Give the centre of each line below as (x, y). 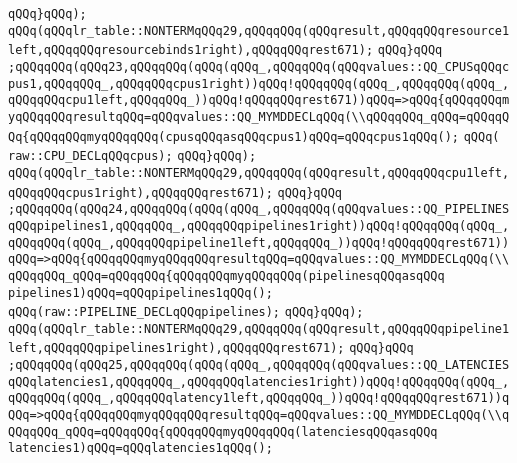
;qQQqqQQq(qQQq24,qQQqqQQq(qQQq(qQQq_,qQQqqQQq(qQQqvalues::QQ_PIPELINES (259, 209)
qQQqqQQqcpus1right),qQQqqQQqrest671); (140, 192)
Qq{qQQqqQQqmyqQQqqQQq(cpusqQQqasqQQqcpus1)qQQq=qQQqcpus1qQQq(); (234, 136)
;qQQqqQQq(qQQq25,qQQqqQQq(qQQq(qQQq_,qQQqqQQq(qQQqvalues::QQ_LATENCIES (259, 365)
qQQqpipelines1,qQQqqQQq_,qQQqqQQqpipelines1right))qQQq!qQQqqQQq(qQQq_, (259, 225)
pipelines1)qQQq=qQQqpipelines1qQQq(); (140, 292)
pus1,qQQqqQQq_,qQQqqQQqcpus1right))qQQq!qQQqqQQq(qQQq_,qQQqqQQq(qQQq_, (259, 83)
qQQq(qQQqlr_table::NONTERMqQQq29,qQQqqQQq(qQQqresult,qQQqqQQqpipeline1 (259, 328)
